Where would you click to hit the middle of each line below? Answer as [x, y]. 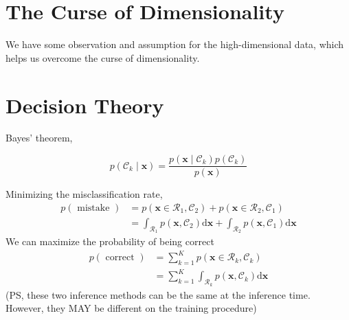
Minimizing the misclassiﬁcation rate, [84, 194]
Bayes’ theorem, [39, 138]
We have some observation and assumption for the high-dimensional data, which [175, 44]
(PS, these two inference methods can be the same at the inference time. [158, 294]
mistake [93, 208]
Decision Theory [85, 105]
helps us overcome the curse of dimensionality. [103, 57]
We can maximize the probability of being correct [110, 241]
